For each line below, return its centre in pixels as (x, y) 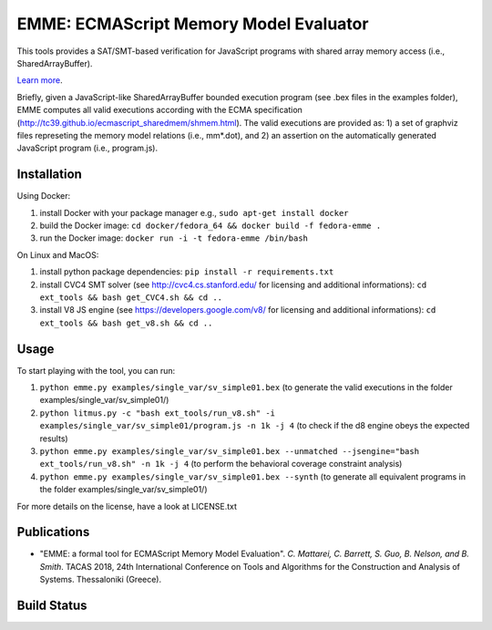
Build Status (52, 606)
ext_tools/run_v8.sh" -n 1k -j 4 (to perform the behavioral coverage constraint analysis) (221, 464)
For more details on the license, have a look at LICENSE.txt (127, 506)
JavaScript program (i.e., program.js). (87, 148)
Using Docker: (44, 196)
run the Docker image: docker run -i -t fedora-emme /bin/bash (174, 238)
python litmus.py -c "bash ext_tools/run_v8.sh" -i (158, 413)
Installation (49, 175)
